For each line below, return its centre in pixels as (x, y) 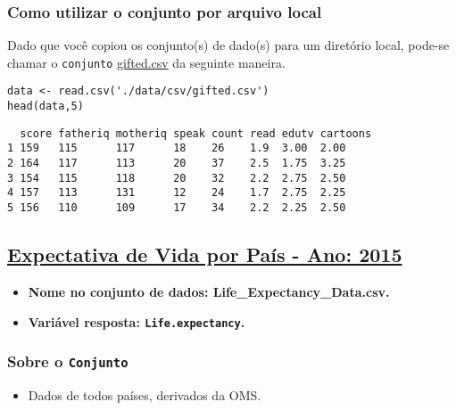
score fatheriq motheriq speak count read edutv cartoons (196, 133)
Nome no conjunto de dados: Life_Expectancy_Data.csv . (209, 291)
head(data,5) (46, 107)
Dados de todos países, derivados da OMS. (145, 394)
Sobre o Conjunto (68, 361)
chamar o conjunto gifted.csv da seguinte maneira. (146, 62)
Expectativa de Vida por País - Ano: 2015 (205, 254)
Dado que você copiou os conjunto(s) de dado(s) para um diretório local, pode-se (228, 45)
